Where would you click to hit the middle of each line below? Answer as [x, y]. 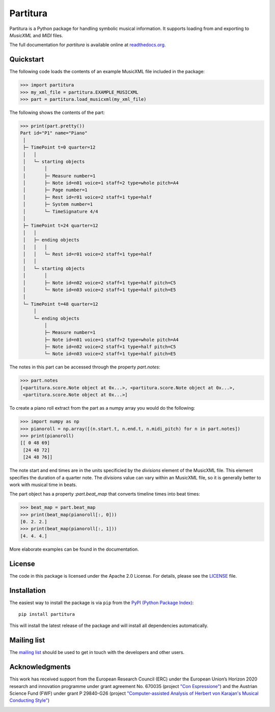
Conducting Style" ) [30, 700]
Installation [28, 590]
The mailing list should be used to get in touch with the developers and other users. [97, 652]
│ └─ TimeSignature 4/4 [61, 211]
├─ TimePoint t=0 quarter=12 [59, 147]
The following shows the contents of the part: [57, 112]
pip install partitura [47, 614]
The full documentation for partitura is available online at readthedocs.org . [88, 45]
